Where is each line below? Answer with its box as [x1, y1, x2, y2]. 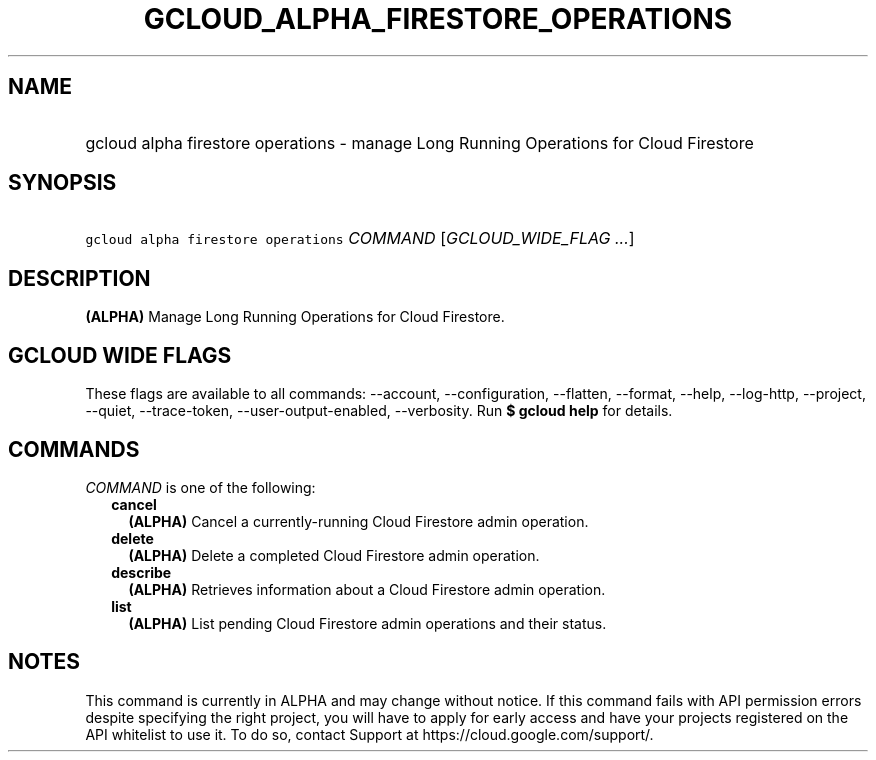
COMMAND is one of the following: [85, 478, 316, 496]
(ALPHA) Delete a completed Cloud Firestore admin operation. [128, 546, 540, 564]
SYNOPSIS [8, 170, 117, 196]
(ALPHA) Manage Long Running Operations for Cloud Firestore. [85, 308, 505, 326]
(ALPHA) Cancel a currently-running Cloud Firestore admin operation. [128, 512, 589, 530]
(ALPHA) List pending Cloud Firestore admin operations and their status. [128, 614, 607, 632]
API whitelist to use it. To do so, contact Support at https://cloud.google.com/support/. [85, 725, 654, 743]
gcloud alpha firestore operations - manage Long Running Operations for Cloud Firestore [85, 132, 754, 153]
